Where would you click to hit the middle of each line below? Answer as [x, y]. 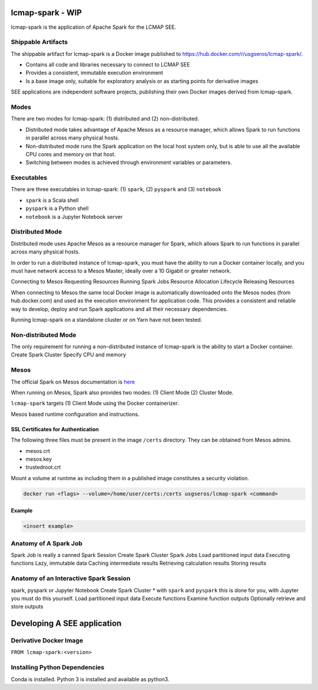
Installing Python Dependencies [58, 668]
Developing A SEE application [66, 624]
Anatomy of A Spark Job [47, 543]
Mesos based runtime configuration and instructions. [75, 414]
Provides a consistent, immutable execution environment [94, 73]
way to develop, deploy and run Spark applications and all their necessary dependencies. [119, 309]
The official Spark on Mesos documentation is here [73, 382]
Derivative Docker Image [47, 641]
